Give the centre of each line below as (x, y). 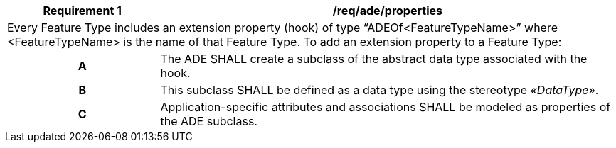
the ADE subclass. (209, 121)
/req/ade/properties (387, 11)
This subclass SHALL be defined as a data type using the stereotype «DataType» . (379, 90)
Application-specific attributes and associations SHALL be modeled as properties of (386, 107)
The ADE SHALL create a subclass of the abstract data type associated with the (374, 59)
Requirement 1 (83, 11)
